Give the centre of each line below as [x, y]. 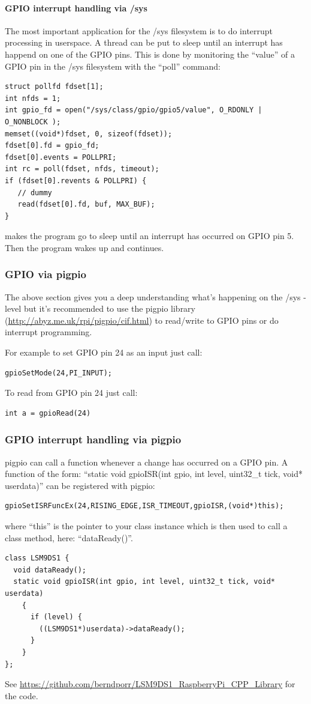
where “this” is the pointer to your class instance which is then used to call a [146, 526]
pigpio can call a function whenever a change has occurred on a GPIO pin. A [147, 462]
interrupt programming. [49, 332]
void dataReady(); [50, 570]
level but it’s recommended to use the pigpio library [100, 308]
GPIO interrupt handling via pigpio [93, 439]
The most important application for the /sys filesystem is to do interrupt [139, 30]
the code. [22, 695]
